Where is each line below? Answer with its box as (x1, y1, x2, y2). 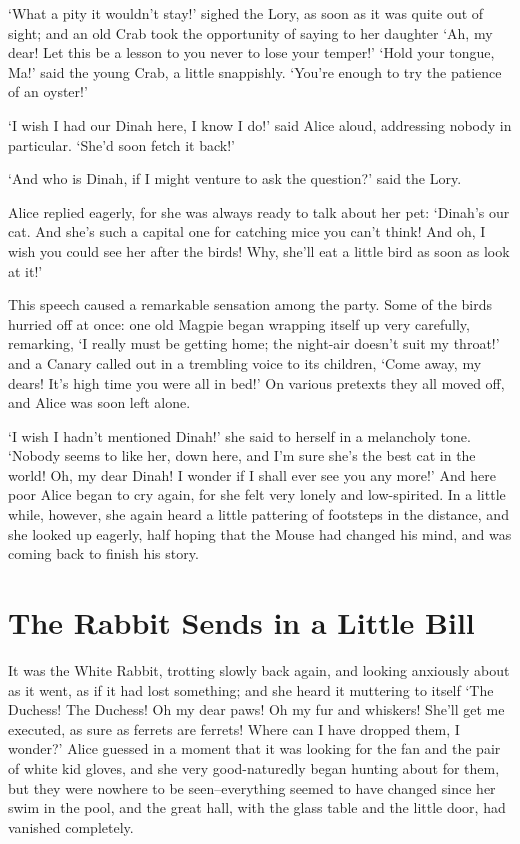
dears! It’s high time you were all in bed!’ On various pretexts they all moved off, (8, 372, 505, 393)
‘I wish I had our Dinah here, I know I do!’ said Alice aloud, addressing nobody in (8, 114, 512, 135)
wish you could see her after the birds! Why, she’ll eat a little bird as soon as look (8, 240, 510, 261)
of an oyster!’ (8, 81, 88, 102)
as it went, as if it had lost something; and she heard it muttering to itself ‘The (8, 679, 494, 700)
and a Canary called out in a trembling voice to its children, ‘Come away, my (8, 352, 482, 373)
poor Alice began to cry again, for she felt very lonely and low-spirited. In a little (8, 484, 506, 505)
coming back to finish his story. (8, 543, 199, 564)
